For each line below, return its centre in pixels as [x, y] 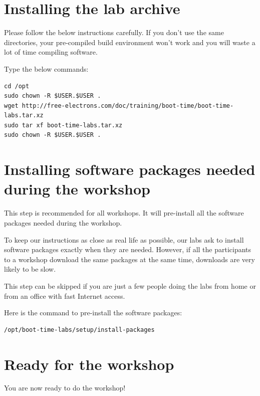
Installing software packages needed [130, 169]
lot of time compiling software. [51, 52]
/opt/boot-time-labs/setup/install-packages [79, 330]
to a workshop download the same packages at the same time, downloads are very [129, 259]
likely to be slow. [30, 269]
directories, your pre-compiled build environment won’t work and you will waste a [130, 42]
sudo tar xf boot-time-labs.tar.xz [63, 125]
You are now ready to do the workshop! [65, 388]
